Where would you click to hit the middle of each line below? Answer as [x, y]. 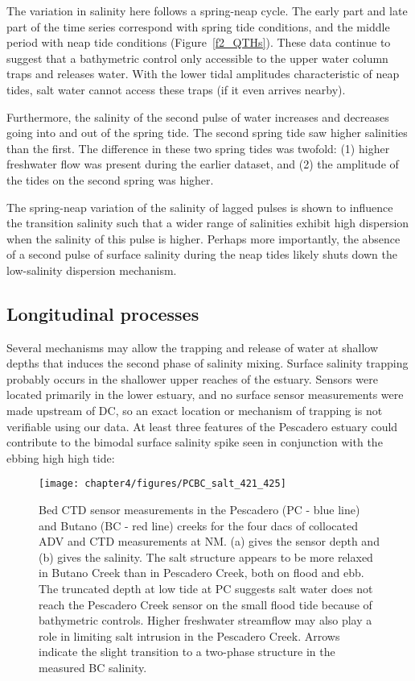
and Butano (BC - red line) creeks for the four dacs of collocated [198, 525]
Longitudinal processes [103, 313]
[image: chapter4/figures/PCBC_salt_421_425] [162, 484]
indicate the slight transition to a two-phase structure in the [187, 652]
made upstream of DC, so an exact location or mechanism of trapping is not [195, 411]
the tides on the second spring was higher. [110, 179]
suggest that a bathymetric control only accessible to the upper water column [197, 58]
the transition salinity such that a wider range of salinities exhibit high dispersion [208, 223]
